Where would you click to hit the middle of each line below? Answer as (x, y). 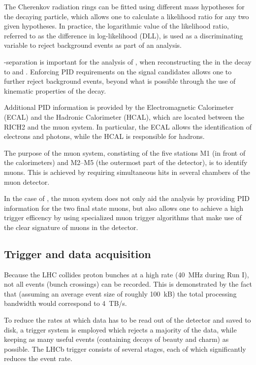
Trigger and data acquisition (78, 253)
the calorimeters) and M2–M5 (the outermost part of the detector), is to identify (126, 162)
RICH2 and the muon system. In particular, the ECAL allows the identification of (128, 126)
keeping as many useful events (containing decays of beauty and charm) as (116, 339)
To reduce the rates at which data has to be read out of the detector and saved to (128, 320)
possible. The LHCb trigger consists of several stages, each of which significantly (125, 348)
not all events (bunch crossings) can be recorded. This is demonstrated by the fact (128, 284)
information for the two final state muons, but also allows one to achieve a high (124, 208)
